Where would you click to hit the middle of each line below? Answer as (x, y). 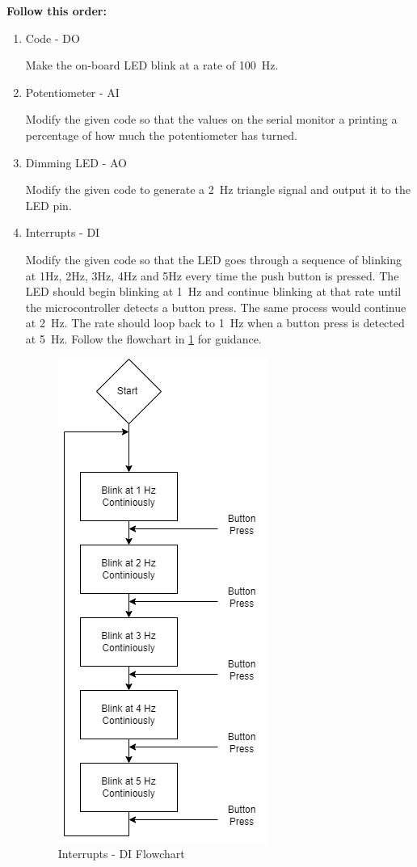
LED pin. (48, 205)
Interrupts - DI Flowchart (121, 854)
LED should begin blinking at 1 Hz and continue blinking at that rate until (213, 291)
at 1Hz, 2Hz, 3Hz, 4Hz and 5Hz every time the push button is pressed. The (212, 275)
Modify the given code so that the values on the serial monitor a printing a (211, 119)
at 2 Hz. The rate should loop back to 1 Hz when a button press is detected (215, 323)
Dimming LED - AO (76, 162)
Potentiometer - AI (72, 92)
